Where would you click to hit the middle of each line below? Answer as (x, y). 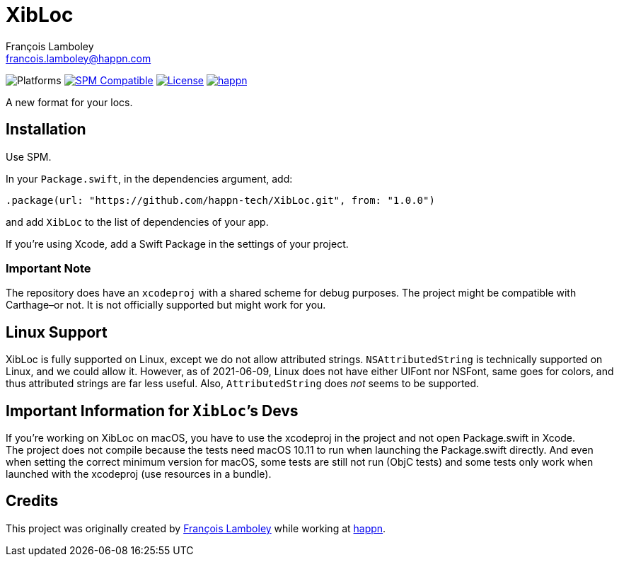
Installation (46, 130)
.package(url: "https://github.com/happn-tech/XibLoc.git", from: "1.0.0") (220, 200)
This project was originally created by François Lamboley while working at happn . (196, 528)
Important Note (48, 268)
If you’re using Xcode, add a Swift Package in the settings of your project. (177, 243)
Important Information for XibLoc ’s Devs (152, 411)
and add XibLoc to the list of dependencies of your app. (137, 222)
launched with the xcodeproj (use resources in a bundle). (139, 474)
